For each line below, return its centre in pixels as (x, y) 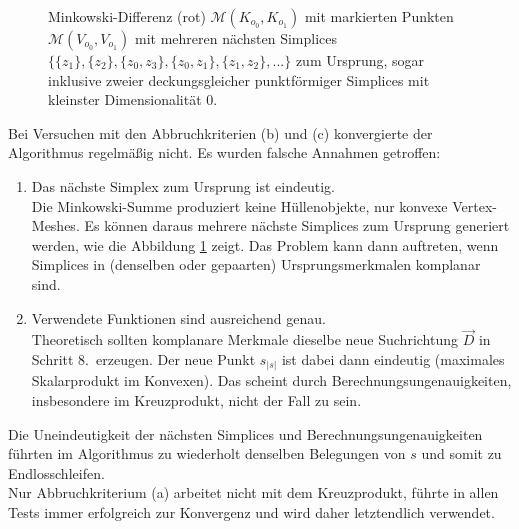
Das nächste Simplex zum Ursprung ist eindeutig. (183, 185)
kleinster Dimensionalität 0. (133, 99)
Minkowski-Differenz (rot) (127, 16)
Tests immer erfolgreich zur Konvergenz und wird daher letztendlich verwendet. (251, 512)
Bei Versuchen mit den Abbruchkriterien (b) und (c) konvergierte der (220, 132)
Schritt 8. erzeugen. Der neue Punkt (143, 358)
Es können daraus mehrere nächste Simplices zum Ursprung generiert (297, 225)
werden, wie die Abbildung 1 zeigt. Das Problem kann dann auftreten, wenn (265, 244)
